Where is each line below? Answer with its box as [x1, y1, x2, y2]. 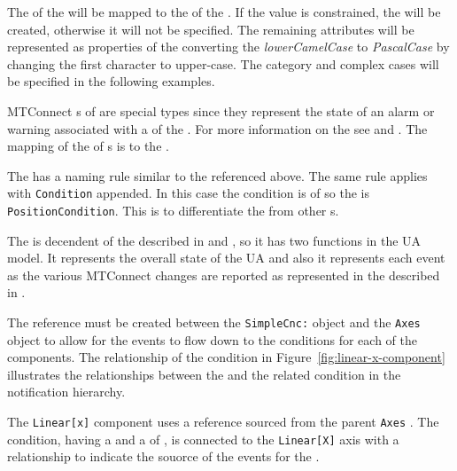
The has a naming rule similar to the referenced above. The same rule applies [7, 166, 428, 184]
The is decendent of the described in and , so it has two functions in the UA [7, 231, 422, 249]
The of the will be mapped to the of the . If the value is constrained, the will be [7, 3, 441, 20]
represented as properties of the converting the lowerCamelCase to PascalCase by [7, 37, 450, 56]
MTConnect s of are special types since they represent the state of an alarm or [7, 101, 435, 120]
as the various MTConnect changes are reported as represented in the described [7, 265, 440, 284]
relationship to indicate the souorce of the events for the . [7, 447, 320, 466]
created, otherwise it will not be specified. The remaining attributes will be [7, 20, 414, 38]
